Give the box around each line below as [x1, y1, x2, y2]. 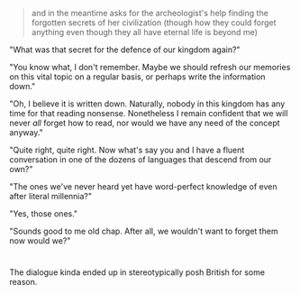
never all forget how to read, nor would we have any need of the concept [9, 117, 281, 128]
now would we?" [9, 235, 71, 246]
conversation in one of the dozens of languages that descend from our [9, 154, 272, 165]
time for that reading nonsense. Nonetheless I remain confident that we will [9, 108, 288, 118]
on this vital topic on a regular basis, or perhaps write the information [9, 71, 266, 82]
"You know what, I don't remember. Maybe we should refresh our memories [9, 62, 291, 72]
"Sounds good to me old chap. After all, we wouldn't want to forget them [9, 225, 278, 236]
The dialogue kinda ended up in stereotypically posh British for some [9, 267, 266, 278]
